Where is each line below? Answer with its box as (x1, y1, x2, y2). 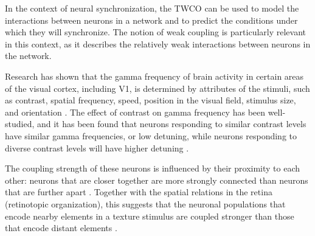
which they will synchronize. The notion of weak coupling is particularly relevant (5, 26, 306, 38)
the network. (5, 49, 52, 62)
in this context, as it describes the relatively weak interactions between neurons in (5, 37, 311, 50)
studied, (5, 117, 35, 130)
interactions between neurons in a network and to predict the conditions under (5, 13, 298, 26)
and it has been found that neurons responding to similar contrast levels (36, 117, 306, 130)
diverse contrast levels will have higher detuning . (5, 141, 189, 154)
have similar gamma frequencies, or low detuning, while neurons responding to (5, 129, 297, 142)
